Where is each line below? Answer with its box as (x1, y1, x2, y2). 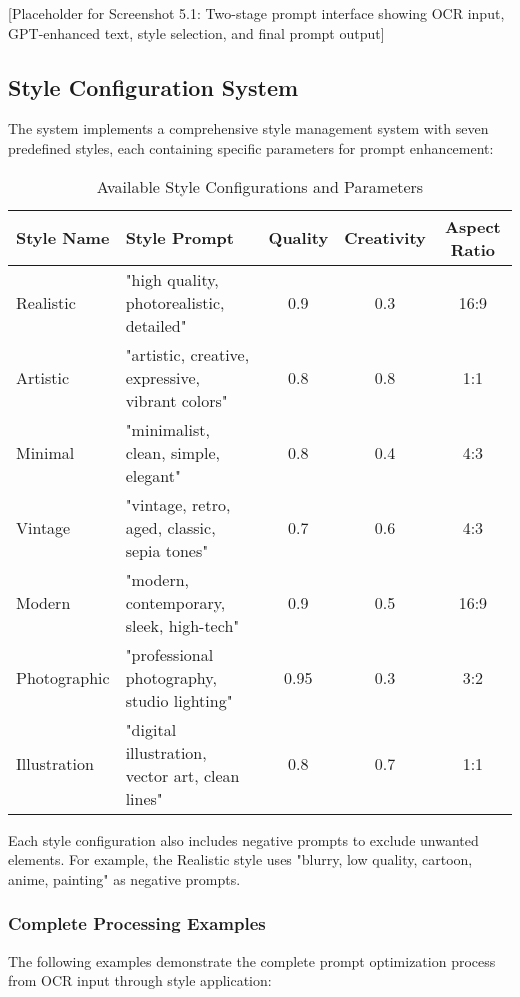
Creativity (344, 226, 426, 250)
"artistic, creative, (125, 342, 250, 366)
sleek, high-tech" (125, 613, 240, 637)
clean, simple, (125, 440, 220, 464)
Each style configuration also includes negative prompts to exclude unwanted (8, 829, 479, 850)
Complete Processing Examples (8, 911, 266, 936)
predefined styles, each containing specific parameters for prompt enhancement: (8, 137, 494, 158)
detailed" (125, 313, 187, 337)
